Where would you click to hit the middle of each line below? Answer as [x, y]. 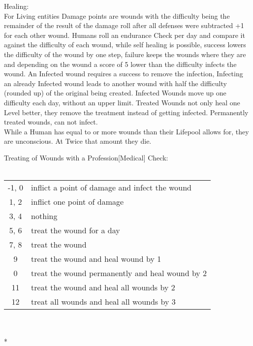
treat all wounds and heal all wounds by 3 [103, 302]
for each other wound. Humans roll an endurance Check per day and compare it [125, 35]
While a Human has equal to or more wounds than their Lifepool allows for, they [126, 131]
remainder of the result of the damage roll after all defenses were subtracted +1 [124, 25]
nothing [44, 216]
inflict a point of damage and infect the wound [111, 188]
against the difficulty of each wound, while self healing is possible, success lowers [125, 45]
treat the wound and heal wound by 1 [96, 259]
